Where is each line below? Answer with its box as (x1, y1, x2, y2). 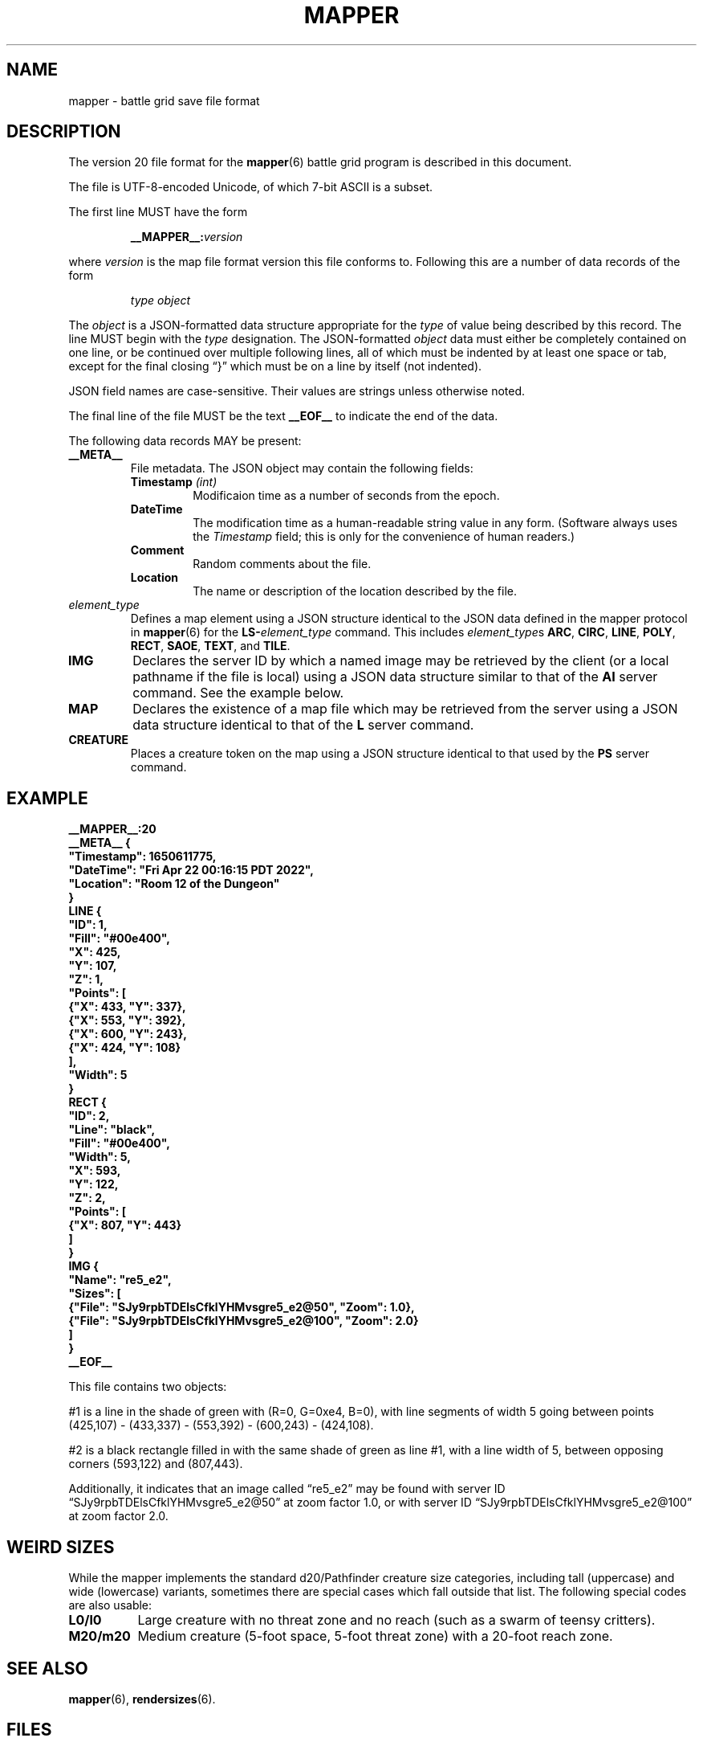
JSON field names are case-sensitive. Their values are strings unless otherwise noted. (68, 384, 526, 399)
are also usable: (68, 1598, 152, 1613)
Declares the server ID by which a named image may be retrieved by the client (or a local (132, 652, 669, 669)
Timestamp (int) (130, 475, 217, 489)
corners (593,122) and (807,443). (68, 1457, 243, 1471)
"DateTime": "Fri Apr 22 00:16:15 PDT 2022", (68, 863, 314, 877)
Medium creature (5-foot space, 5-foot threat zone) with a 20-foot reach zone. (137, 1628, 613, 1645)
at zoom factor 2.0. (68, 1509, 169, 1523)
